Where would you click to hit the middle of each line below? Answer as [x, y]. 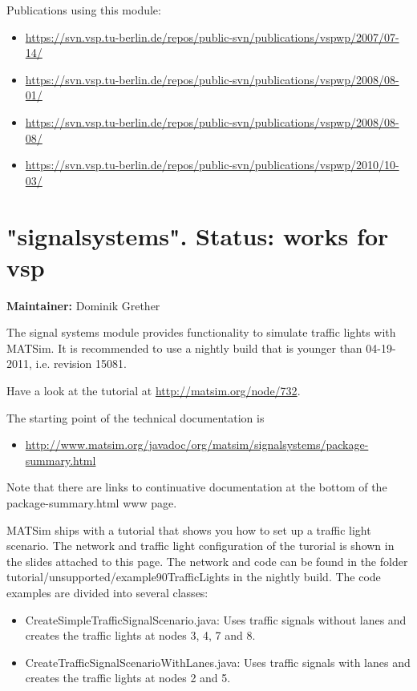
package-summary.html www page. [92, 503]
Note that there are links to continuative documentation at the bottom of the [197, 487]
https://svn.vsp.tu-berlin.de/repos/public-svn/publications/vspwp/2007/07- [212, 36]
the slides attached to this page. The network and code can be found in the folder [207, 561]
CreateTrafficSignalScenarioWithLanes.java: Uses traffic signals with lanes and [218, 662]
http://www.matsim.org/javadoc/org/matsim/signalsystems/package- [197, 445]
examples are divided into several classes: [107, 592]
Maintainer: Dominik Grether [83, 305]
